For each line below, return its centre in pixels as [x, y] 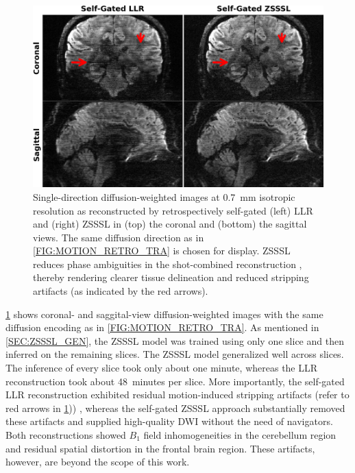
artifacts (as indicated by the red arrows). [121, 291]
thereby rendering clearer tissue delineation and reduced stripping [171, 277]
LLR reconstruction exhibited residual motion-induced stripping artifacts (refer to [177, 395]
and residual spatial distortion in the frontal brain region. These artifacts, [160, 448]
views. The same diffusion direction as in [119, 237]
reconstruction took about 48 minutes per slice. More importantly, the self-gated [175, 381]
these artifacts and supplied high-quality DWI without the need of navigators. [169, 421]
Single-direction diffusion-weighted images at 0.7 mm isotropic [164, 196]
